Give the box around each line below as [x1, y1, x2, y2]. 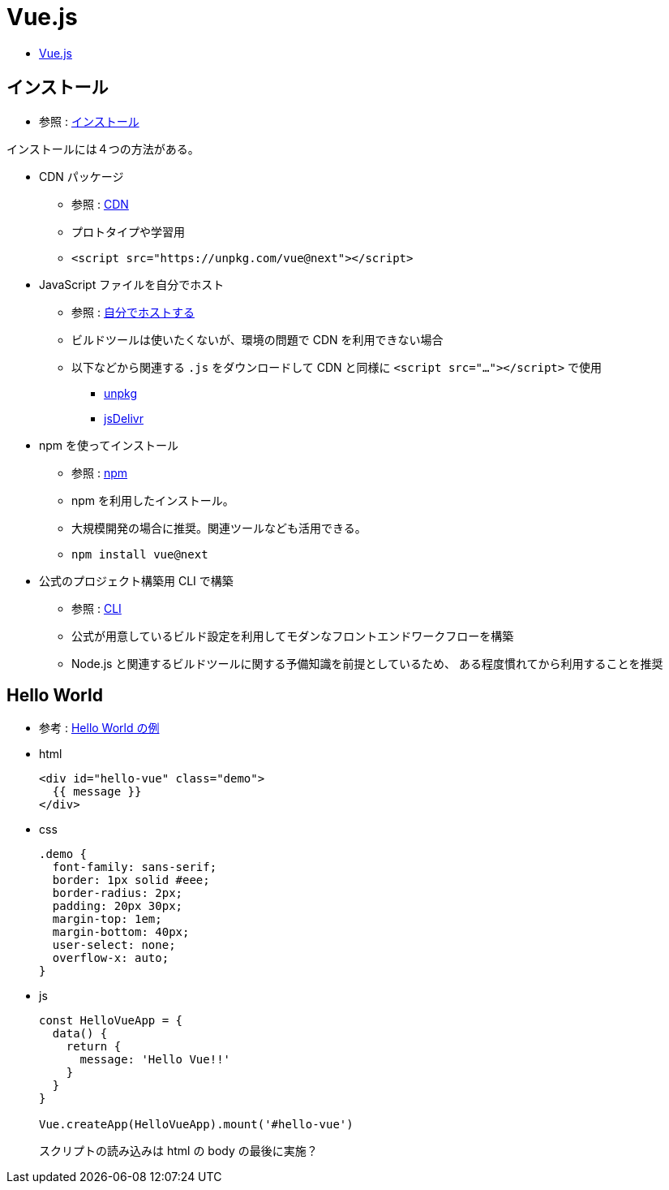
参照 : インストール [39, 114, 139, 128]
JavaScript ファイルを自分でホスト [39, 277, 225, 291]
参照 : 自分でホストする [71, 304, 195, 319]
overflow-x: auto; [52, 951, 169, 965]
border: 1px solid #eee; [52, 873, 210, 887]
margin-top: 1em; [52, 912, 162, 926]
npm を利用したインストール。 [71, 493, 234, 507]
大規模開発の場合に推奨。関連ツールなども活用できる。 [71, 520, 367, 535]
